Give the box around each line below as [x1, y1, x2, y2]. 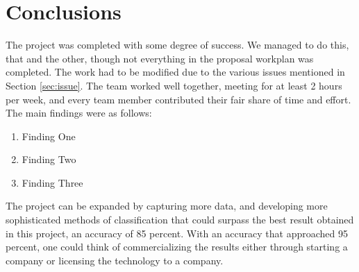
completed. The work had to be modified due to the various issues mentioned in [6, 65, 345, 79]
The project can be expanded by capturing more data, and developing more [6, 198, 328, 213]
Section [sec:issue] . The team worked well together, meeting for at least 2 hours [6, 78, 342, 92]
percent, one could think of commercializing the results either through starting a [6, 239, 348, 254]
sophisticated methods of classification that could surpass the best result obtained [6, 212, 354, 227]
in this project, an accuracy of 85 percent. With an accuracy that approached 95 [6, 226, 349, 240]
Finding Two [22, 152, 76, 167]
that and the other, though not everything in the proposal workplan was [6, 51, 314, 65]
